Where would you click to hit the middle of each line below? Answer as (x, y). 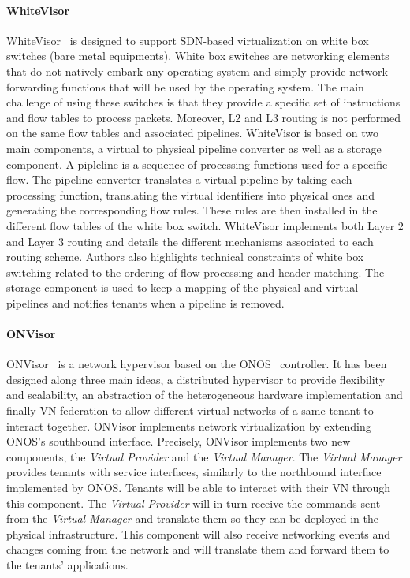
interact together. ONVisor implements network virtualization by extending (189, 425)
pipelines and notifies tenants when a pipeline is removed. (145, 302)
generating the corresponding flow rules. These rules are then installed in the (192, 210)
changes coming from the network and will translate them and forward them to (198, 549)
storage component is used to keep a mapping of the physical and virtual (183, 287)
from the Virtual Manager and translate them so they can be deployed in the (192, 518)
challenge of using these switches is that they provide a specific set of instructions (203, 102)
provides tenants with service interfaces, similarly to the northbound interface (194, 472)
